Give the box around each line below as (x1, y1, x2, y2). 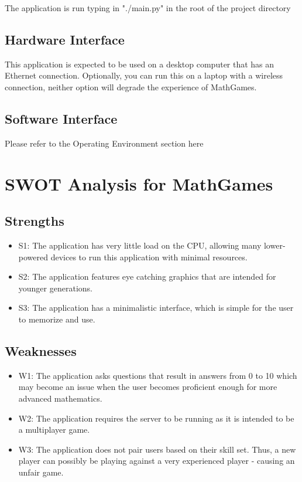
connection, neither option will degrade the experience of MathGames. (5, 80, 257, 93)
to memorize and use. (18, 313, 95, 325)
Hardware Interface (5, 30, 125, 48)
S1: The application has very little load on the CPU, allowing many (18, 239, 262, 251)
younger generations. (18, 281, 92, 294)
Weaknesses (5, 341, 77, 359)
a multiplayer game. (18, 423, 90, 436)
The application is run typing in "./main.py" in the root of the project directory (5, 2, 291, 13)
